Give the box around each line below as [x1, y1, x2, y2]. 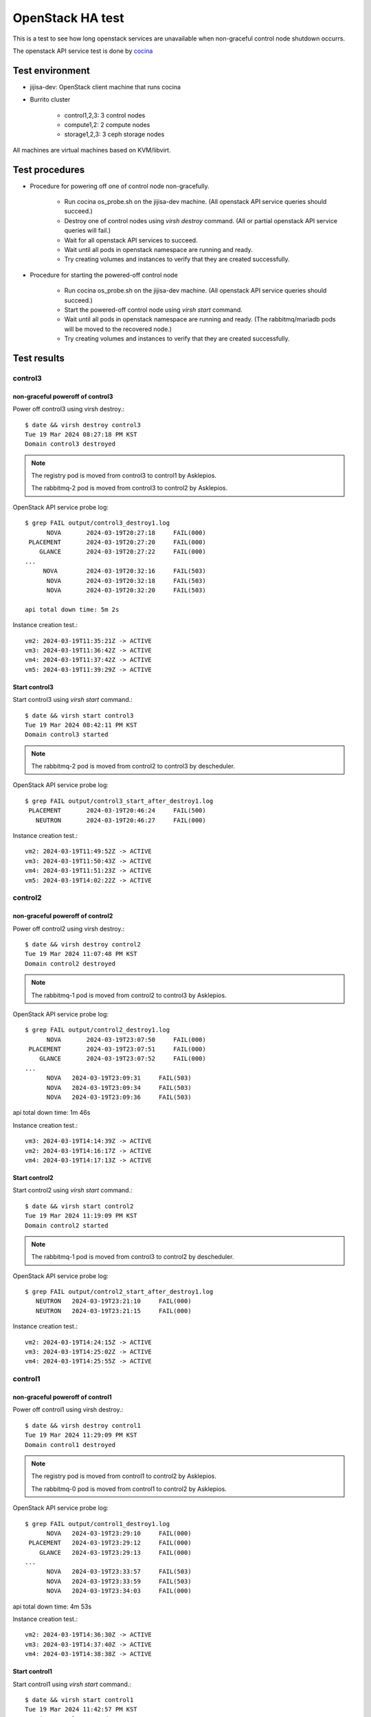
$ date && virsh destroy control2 [25, 940, 141, 948]
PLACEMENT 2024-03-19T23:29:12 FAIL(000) [28, 1539, 192, 1547]
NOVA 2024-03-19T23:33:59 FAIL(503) [46, 1577, 192, 1585]
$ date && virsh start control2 [25, 1202, 134, 1210]
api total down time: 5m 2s [25, 605, 120, 613]
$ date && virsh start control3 [25, 712, 134, 719]
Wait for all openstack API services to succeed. [64, 236, 199, 244]
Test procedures [12, 163, 85, 175]
